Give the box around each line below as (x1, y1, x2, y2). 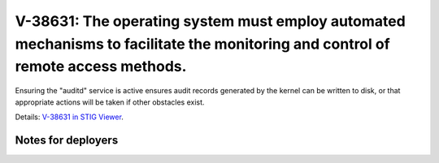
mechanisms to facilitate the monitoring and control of (15, 35, 390, 53)
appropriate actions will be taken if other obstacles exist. (15, 97, 205, 107)
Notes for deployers (15, 133, 119, 147)
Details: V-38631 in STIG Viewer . (15, 112, 124, 122)
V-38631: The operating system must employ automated (15, 12, 406, 30)
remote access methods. (15, 58, 187, 76)
